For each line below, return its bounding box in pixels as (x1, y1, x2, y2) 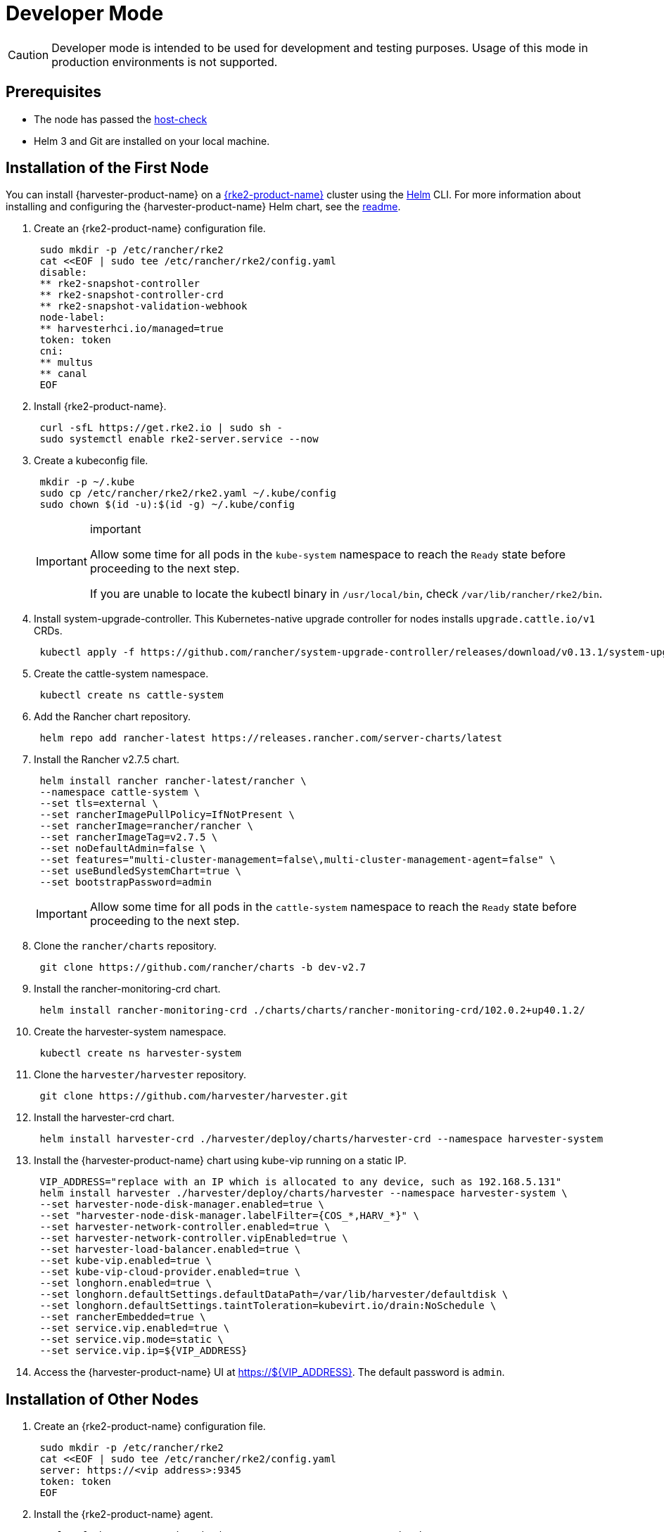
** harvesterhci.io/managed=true (39, 323, 224, 335)
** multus (39, 357, 94, 369)
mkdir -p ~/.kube (39, 476, 135, 488)
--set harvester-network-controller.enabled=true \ (39, 1221, 331, 1233)
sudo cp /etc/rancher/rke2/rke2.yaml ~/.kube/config (39, 487, 336, 499)
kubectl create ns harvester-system (39, 1047, 242, 1059)
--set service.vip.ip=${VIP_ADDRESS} (39, 1345, 248, 1357)
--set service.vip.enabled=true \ (39, 1322, 230, 1334)
